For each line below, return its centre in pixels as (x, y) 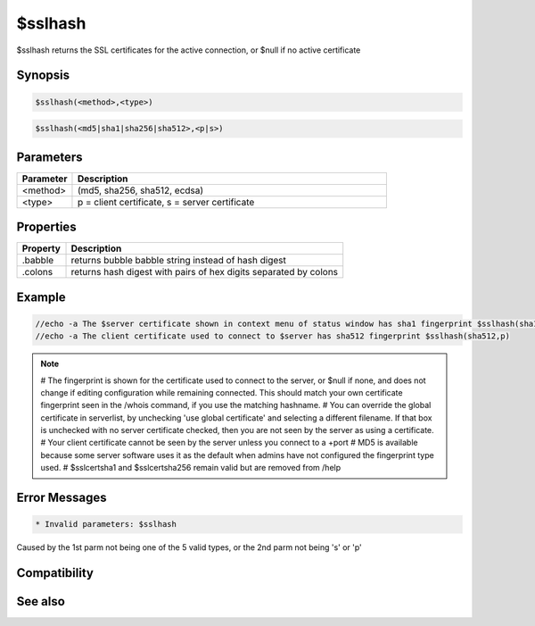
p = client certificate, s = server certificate (166, 202)
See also (41, 601)
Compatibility (55, 573)
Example (41, 297)
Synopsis (43, 75)
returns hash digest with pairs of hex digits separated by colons (205, 272)
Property (41, 248)
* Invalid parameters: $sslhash (106, 524)
